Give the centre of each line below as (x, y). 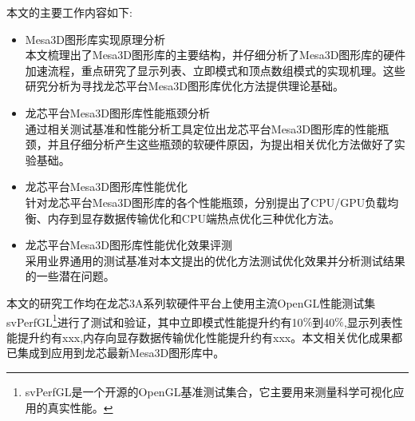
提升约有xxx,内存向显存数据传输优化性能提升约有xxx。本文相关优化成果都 (210, 337)
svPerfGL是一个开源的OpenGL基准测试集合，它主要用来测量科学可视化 (209, 391)
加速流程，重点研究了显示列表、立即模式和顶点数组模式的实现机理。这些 (215, 70)
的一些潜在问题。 (70, 276)
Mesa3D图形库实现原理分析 (95, 39)
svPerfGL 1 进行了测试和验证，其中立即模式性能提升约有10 (155, 320)
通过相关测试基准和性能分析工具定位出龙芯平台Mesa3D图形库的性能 (202, 128)
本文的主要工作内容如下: (69, 12)
